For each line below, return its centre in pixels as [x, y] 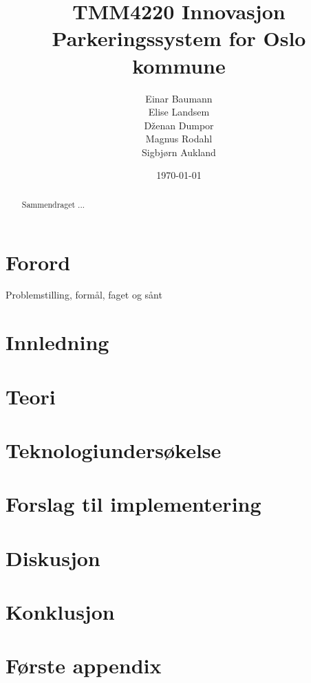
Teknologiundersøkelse [114, 449]
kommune [179, 65]
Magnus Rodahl [179, 139]
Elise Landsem [179, 112]
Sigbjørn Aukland [179, 152]
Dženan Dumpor [179, 125]
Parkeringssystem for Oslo [179, 38]
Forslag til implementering [133, 504]
